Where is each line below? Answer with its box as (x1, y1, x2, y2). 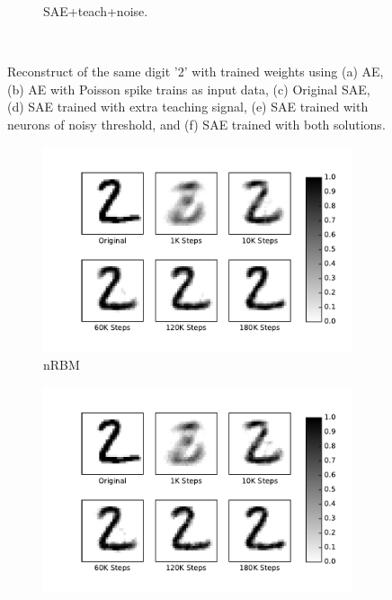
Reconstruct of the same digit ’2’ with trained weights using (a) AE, (7, 62, 384, 81)
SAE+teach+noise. (43, 2, 148, 20)
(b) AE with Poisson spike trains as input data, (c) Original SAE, (7, 79, 370, 98)
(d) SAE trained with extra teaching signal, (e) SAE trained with (7, 97, 369, 116)
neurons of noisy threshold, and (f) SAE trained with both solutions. (7, 114, 386, 133)
